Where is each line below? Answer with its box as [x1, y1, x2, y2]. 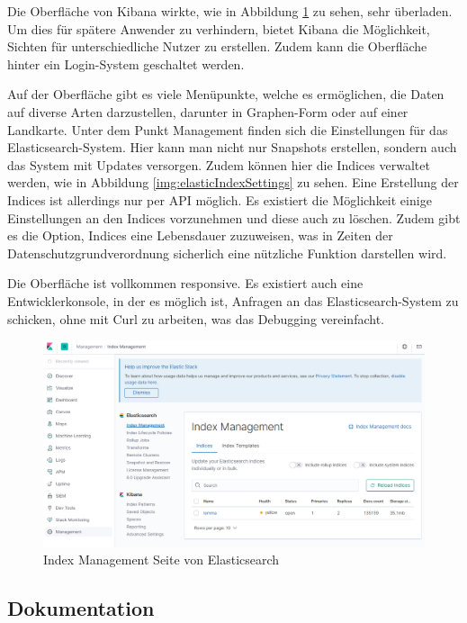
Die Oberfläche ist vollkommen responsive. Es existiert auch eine [7, 274, 364, 293]
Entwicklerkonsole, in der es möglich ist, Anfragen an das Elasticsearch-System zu [7, 291, 459, 310]
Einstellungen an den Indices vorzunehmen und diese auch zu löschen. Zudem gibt [7, 208, 461, 227]
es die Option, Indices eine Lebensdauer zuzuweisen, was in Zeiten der [7, 226, 393, 245]
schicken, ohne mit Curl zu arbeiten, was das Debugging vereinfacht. [7, 309, 384, 328]
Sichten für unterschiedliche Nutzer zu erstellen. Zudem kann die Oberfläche [7, 37, 427, 56]
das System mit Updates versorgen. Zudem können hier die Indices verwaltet [7, 155, 430, 174]
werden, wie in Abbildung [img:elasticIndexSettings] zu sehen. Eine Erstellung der [7, 173, 459, 192]
